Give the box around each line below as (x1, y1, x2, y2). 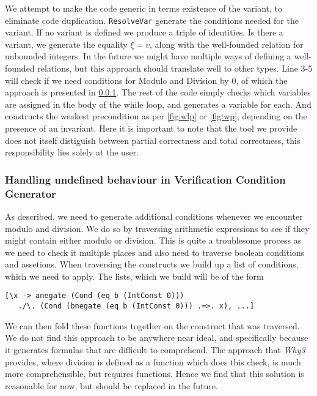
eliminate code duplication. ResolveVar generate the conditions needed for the (5, 13, 299, 26)
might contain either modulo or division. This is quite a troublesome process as (5, 234, 302, 247)
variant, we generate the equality (5, 37, 128, 50)
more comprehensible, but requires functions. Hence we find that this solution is (5, 367, 304, 380)
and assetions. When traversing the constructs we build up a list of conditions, (5, 258, 299, 271)
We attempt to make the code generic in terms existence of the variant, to (5, 2, 283, 14)
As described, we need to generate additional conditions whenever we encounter (5, 209, 303, 222)
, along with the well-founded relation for (150, 37, 304, 50)
